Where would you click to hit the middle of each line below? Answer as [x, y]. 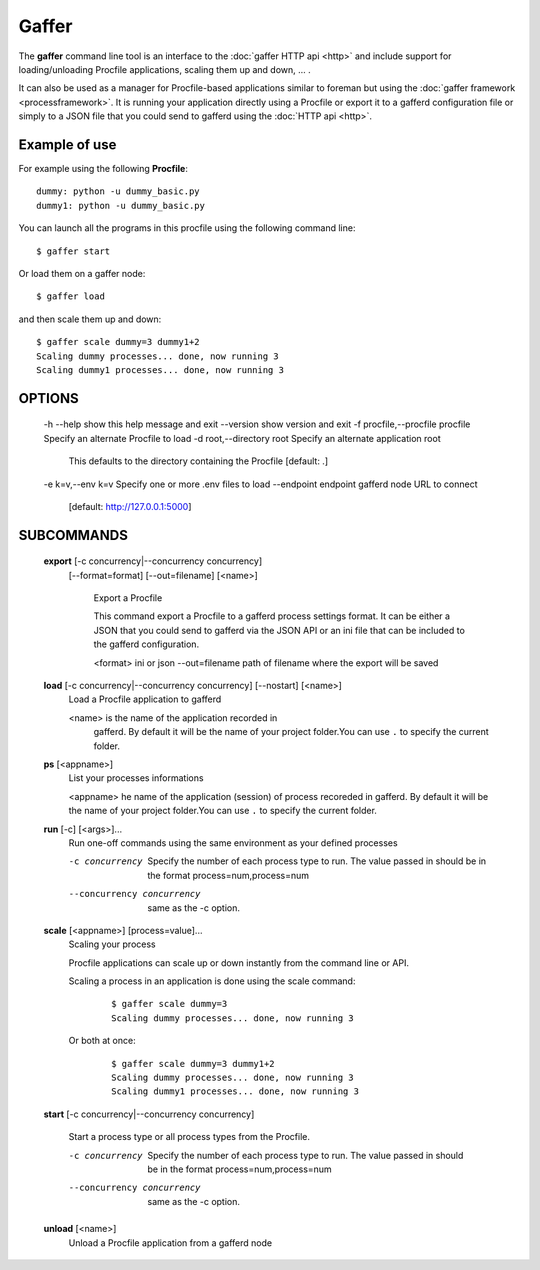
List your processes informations [136, 778]
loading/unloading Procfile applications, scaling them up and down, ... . [165, 69]
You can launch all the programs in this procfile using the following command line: [187, 228]
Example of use [67, 144]
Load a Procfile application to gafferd [145, 699]
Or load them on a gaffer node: [82, 273]
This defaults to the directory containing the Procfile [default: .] [198, 461]
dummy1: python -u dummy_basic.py [120, 205]
